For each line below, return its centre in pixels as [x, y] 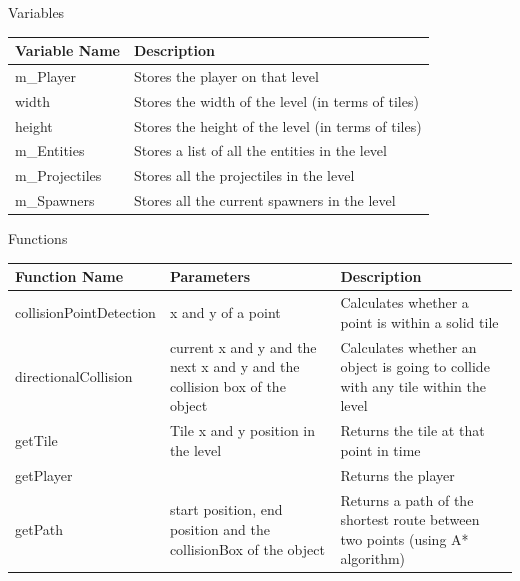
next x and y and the [234, 366]
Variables [36, 12]
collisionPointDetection [85, 311]
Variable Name [67, 50]
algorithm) [373, 558]
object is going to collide [415, 366]
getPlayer [44, 474]
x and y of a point [225, 311]
